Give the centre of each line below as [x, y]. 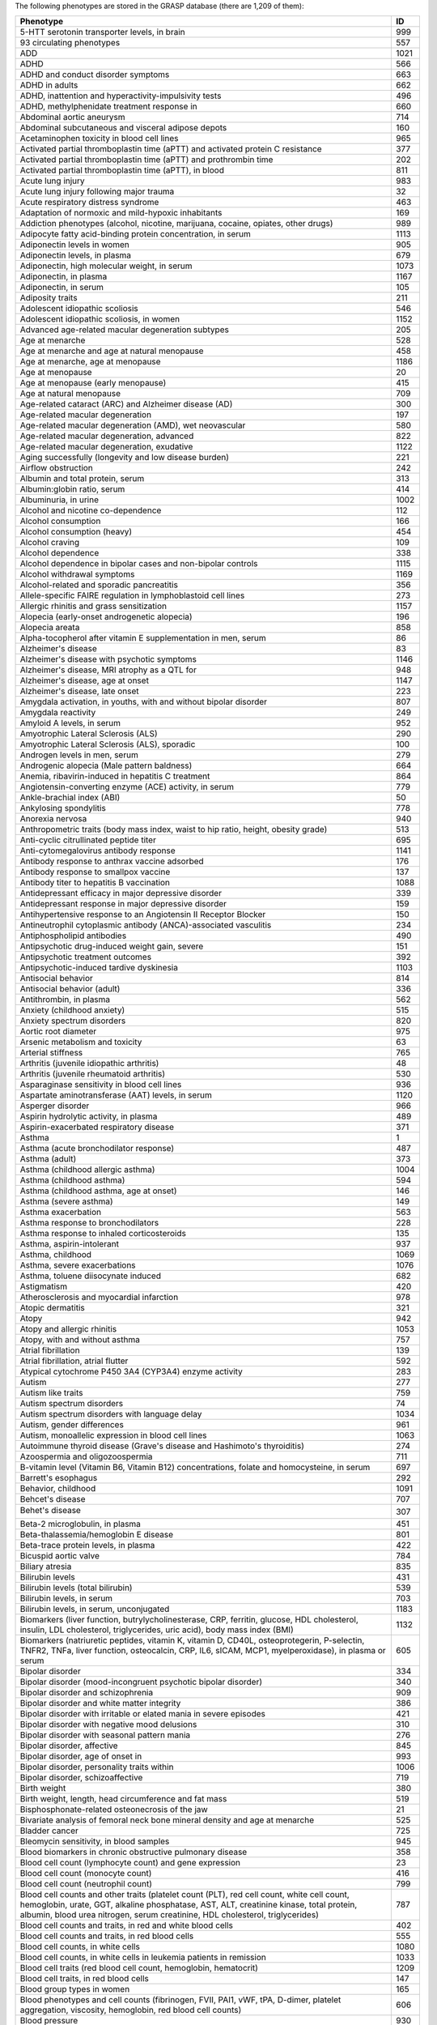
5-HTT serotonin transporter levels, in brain [102, 32]
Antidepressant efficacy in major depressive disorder [121, 893]
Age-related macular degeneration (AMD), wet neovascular [133, 425]
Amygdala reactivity [58, 713]
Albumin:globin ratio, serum [72, 489]
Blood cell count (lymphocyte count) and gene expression [130, 1863]
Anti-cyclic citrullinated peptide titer [88, 840]
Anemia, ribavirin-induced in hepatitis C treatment [115, 776]
